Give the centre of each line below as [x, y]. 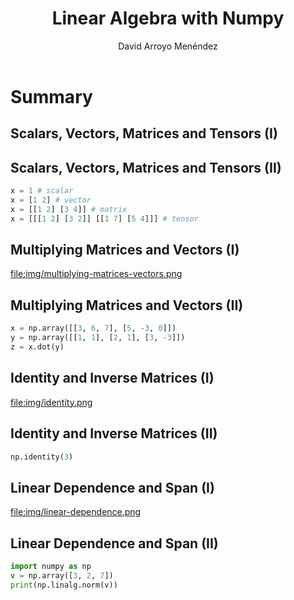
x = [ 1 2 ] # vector [51, 200]
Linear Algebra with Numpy [168, 18]
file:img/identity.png [51, 402]
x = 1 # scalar [42, 191]
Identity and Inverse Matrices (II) [114, 433]
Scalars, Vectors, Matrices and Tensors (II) [146, 167]
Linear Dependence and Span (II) [114, 543]
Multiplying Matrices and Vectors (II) [127, 305]
